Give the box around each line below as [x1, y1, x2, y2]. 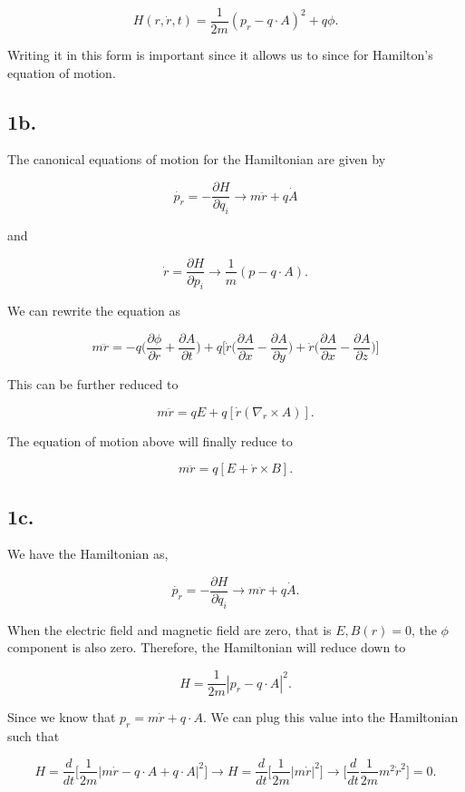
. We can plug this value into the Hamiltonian [203, 708, 459, 727]
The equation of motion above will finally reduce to [7, 431, 293, 450]
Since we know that [7, 708, 116, 727]
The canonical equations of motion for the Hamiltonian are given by [7, 150, 386, 169]
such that [7, 726, 60, 745]
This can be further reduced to [7, 375, 179, 394]
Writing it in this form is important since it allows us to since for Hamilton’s [7, 45, 433, 64]
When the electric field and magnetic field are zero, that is [7, 620, 332, 639]
